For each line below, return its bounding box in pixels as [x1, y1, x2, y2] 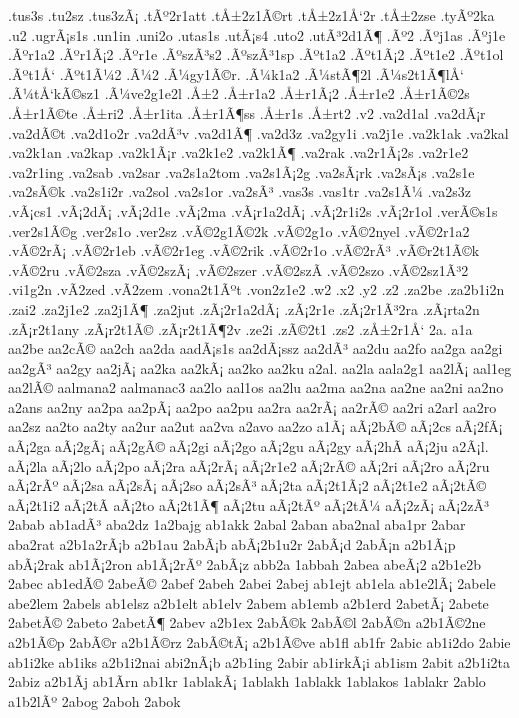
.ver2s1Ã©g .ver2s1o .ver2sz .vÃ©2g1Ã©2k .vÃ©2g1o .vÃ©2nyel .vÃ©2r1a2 [8, 220, 470, 241]
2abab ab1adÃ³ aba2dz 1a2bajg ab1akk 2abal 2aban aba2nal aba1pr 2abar [8, 514, 466, 535]
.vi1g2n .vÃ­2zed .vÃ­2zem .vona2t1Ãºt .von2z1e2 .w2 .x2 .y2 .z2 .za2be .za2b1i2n [8, 279, 505, 300]
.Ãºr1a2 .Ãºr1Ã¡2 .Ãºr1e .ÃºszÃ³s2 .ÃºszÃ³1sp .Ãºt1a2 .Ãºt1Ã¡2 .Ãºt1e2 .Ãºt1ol [8, 44, 504, 65]
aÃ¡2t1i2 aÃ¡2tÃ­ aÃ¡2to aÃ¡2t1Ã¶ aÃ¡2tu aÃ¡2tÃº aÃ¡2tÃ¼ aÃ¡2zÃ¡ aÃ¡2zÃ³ [8, 494, 489, 515]
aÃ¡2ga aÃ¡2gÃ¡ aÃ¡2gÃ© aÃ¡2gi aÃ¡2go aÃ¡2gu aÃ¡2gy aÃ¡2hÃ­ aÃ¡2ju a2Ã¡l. [8, 436, 489, 457]
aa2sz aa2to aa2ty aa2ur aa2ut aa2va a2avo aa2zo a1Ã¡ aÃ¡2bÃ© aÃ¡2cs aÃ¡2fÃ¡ [8, 416, 503, 437]
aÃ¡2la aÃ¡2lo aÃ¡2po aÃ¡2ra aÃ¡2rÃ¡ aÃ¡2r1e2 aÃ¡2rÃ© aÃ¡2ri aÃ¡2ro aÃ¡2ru [8, 455, 490, 476]
